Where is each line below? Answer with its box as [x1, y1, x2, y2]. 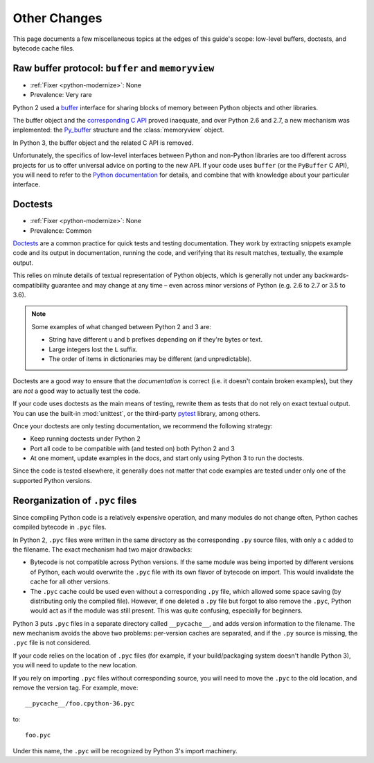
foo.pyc [25, 731, 51, 739]
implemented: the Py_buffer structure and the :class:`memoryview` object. [12, 125, 224, 134]
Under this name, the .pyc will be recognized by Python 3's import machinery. [12, 746, 238, 755]
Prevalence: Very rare [30, 91, 93, 99]
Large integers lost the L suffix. [48, 345, 138, 353]
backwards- [314, 271, 349, 280]
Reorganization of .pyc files [12, 494, 137, 506]
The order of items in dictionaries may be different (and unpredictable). [48, 354, 252, 363]
